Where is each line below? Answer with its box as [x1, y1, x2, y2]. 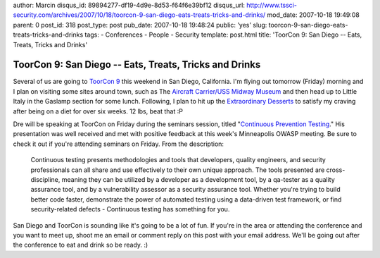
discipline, [30, 175, 61, 183]
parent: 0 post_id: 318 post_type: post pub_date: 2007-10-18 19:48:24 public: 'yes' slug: [13, 20, 267, 29]
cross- [326, 166, 346, 174]
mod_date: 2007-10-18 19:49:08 [267, 11, 360, 19]
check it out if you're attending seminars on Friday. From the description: [13, 140, 224, 148]
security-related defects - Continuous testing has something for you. [30, 205, 230, 214]
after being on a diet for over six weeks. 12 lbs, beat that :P [13, 106, 183, 116]
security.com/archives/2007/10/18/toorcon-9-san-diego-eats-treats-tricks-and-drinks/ [13, 11, 266, 19]
